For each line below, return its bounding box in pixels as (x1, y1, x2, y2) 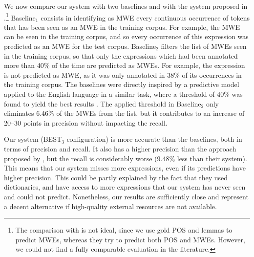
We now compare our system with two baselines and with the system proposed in (4, 1, 248, 11)
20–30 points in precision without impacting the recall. (4, 117, 168, 128)
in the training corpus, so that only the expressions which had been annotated (4, 50, 238, 61)
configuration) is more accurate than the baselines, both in (66, 134, 242, 144)
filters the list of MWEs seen (161, 41, 247, 51)
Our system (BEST (4, 134, 62, 144)
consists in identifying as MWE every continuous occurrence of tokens (41, 12, 250, 22)
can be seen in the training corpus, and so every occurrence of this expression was (4, 31, 249, 42)
